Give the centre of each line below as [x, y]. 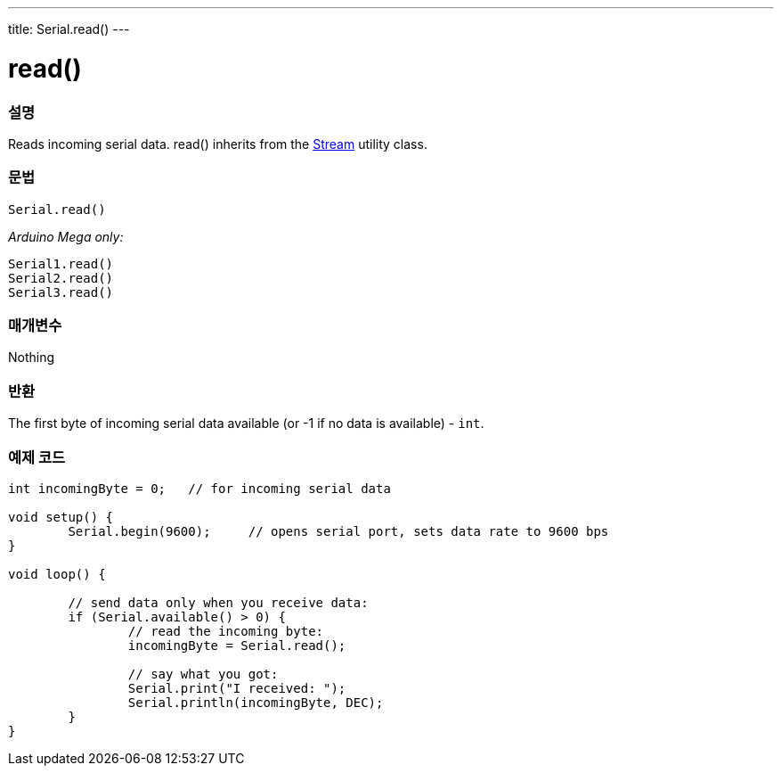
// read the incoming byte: [226, 631]
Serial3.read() [61, 292]
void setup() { [61, 517]
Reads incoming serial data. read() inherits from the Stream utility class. [218, 144]
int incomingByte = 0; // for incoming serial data [199, 488]
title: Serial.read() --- [69, 29]
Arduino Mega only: [66, 236]
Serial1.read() [61, 263]
